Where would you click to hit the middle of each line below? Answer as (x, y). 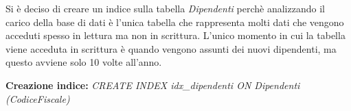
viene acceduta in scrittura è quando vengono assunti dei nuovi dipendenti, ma (171, 48)
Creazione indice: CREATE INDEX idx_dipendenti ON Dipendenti (153, 85)
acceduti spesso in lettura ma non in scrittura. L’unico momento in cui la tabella (175, 35)
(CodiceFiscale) (38, 98)
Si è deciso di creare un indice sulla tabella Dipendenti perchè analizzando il (165, 8)
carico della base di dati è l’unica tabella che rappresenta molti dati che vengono (175, 22)
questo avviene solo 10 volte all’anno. (84, 62)
